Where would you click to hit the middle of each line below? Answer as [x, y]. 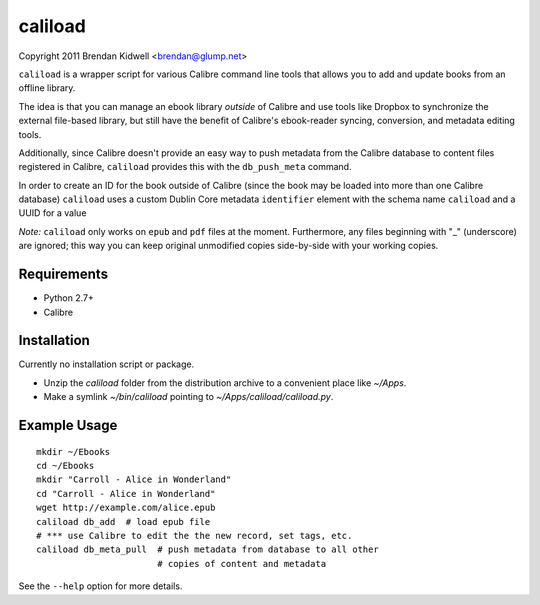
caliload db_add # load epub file [123, 521]
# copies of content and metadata [241, 563]
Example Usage [68, 425]
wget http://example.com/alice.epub [126, 508]
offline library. [47, 88]
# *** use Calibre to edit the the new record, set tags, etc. [194, 535]
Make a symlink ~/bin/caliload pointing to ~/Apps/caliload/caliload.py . [188, 397]
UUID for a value [52, 213]
